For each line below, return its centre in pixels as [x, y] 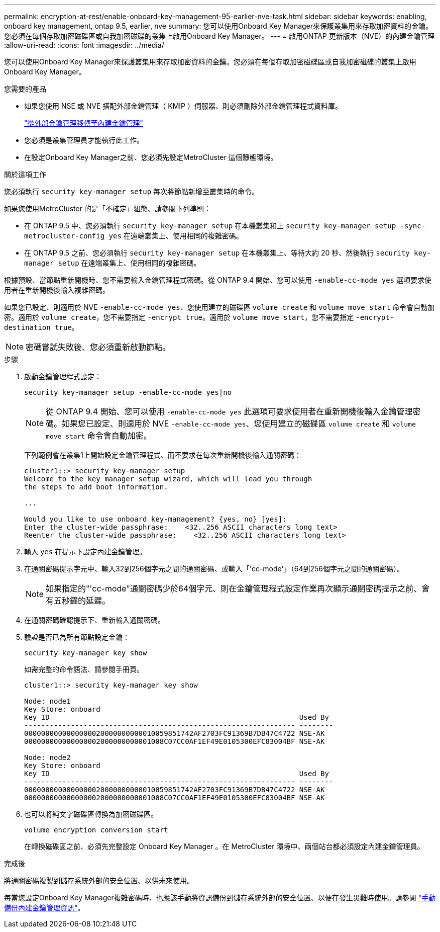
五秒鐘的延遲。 [82, 601]
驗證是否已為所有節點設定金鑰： [77, 637]
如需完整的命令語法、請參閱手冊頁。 [84, 669]
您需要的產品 [25, 89]
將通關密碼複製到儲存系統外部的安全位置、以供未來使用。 [99, 880]
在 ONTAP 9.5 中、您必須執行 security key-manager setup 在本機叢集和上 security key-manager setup [210, 226]
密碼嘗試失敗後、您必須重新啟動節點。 [98, 347]
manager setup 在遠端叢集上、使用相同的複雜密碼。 [113, 263]
